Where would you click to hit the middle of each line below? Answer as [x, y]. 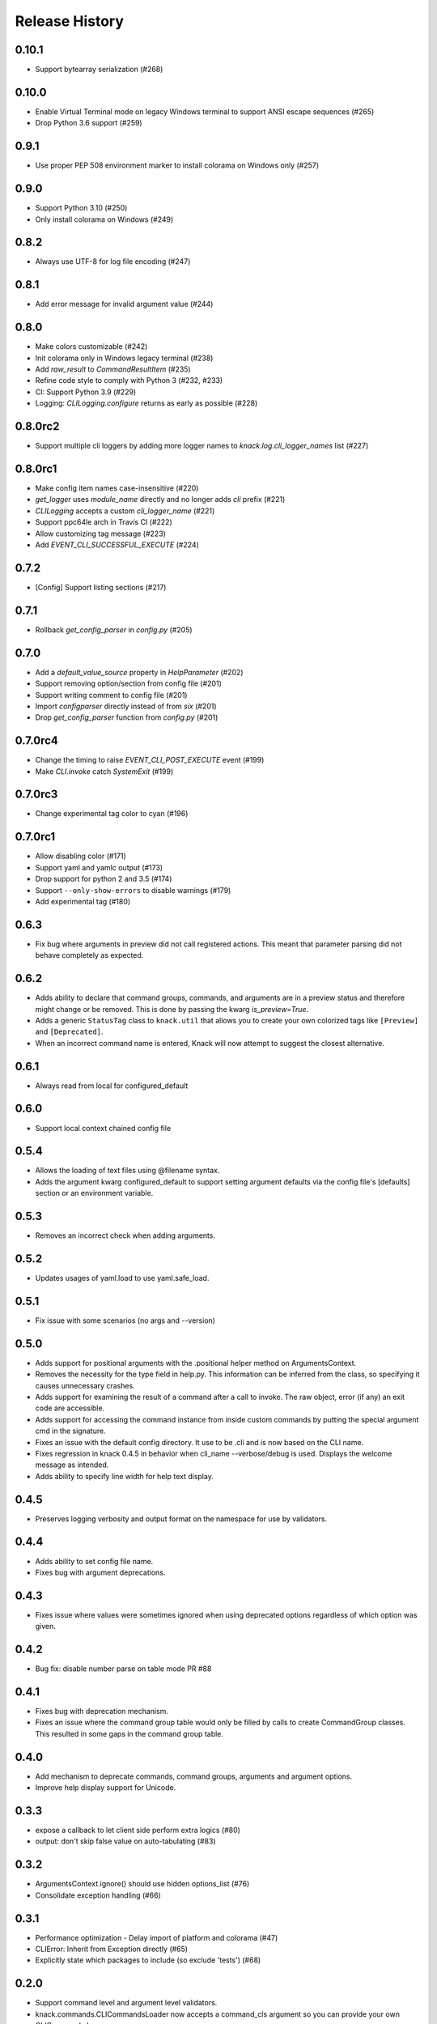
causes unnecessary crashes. [85, 1385]
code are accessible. [70, 1408]
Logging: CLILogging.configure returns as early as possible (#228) [146, 403]
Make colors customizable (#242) [91, 347]
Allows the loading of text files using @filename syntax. [127, 1171]
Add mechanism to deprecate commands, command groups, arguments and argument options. [194, 1776]
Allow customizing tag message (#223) [100, 534]
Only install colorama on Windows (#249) [104, 219]
